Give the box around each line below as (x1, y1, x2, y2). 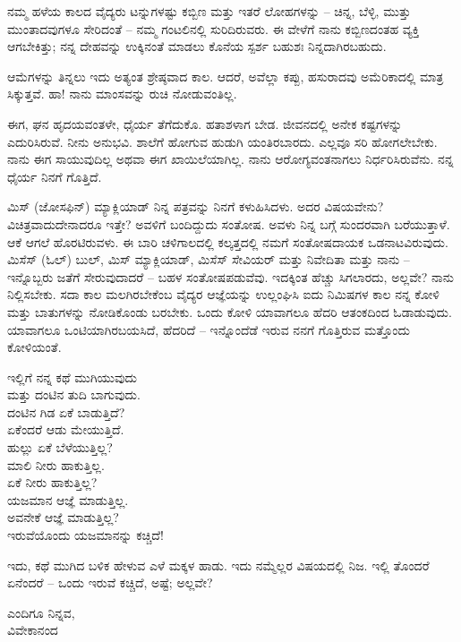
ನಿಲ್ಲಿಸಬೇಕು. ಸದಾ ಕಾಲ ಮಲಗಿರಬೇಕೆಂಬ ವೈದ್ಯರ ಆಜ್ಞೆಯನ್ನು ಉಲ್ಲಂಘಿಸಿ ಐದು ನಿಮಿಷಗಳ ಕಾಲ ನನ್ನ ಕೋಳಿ (7, 285, 440, 304)
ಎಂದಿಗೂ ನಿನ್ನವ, (7, 603, 75, 621)
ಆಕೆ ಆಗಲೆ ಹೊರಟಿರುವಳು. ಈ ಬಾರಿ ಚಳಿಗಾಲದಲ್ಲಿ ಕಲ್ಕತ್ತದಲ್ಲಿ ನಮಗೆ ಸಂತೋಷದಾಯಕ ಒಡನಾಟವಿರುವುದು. (7, 232, 448, 251)
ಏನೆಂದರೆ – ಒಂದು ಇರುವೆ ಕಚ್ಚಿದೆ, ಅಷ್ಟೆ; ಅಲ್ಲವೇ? (7, 573, 213, 592)
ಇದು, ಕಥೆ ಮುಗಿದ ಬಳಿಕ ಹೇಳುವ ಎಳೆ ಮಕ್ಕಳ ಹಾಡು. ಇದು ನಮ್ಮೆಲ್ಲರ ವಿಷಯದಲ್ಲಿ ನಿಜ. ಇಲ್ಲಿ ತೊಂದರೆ (7, 555, 430, 574)
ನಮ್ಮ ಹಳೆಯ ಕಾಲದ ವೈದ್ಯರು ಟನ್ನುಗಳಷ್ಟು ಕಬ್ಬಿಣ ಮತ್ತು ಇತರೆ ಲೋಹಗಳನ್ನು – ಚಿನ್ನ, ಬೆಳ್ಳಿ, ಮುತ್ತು (7, 2, 411, 20)
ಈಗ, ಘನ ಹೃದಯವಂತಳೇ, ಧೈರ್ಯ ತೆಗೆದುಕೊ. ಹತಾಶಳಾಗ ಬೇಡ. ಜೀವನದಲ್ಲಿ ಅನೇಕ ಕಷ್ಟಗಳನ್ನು (7, 114, 403, 133)
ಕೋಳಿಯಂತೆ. (7, 338, 62, 356)
